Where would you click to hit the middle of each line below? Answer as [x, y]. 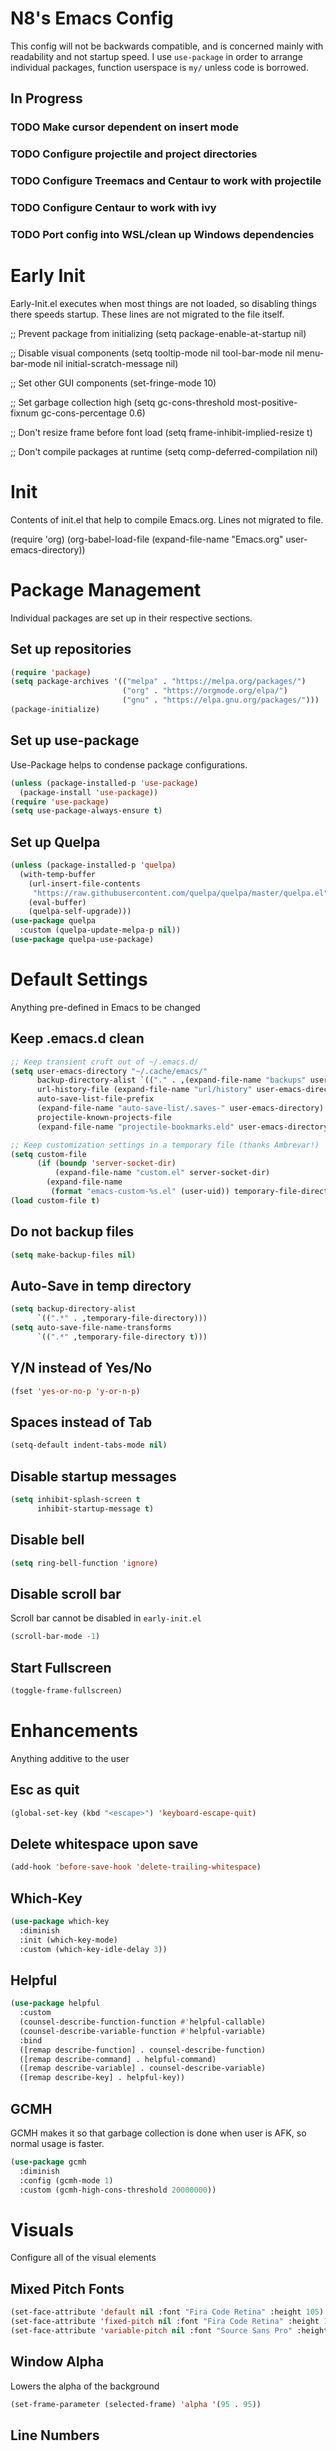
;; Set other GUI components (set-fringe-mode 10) [113, 383]
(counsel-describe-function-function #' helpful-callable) [143, 2022]
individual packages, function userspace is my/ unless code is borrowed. [159, 67]
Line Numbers [55, 2435]
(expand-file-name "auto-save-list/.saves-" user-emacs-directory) [180, 1108]
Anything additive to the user [70, 1758]
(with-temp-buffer [58, 874]
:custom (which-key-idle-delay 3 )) [93, 1949]
